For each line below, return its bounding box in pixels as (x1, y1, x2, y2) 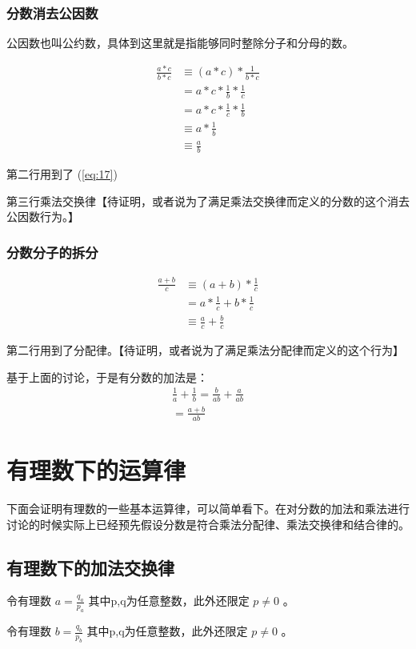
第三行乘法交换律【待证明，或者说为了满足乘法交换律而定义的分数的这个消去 (6, 192, 410, 209)
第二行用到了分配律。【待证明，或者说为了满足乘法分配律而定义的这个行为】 (6, 342, 404, 359)
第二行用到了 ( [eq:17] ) (6, 166, 118, 182)
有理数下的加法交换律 (6, 555, 174, 579)
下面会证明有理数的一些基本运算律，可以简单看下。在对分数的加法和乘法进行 (6, 499, 410, 516)
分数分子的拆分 (6, 242, 98, 262)
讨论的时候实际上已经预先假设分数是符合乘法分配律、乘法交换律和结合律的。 (6, 515, 410, 532)
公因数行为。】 (6, 208, 79, 225)
